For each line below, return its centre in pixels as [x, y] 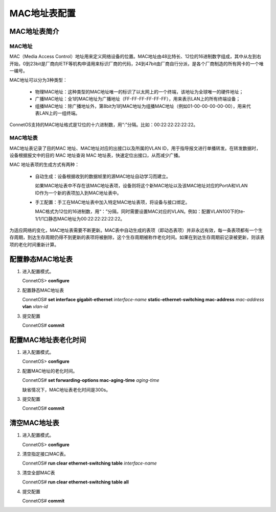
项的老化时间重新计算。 [34, 245]
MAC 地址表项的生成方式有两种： [44, 165]
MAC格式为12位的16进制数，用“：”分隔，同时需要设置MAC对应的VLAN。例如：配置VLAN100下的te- [140, 211]
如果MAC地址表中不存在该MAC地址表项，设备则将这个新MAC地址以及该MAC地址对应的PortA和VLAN [141, 186]
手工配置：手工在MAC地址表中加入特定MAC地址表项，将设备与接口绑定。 [112, 202]
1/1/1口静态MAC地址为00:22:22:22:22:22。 [80, 218]
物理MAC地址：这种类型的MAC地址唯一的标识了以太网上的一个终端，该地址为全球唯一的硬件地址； [139, 91]
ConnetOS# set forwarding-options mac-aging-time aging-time [91, 380]
